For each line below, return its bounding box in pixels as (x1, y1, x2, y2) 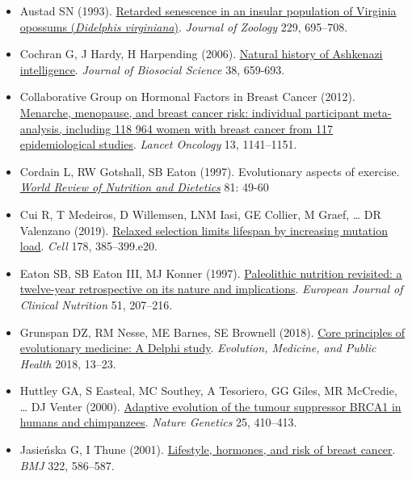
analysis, (19, 120, 62, 137)
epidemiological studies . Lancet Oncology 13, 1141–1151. (19, 136, 297, 153)
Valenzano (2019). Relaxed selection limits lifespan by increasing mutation (19, 221, 388, 238)
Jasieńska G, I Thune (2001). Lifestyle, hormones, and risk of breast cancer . (19, 441, 396, 458)
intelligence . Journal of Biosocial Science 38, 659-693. (19, 61, 285, 78)
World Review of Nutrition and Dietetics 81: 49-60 (19, 179, 269, 195)
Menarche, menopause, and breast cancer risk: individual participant (19, 103, 359, 120)
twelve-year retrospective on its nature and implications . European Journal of (19, 280, 403, 297)
